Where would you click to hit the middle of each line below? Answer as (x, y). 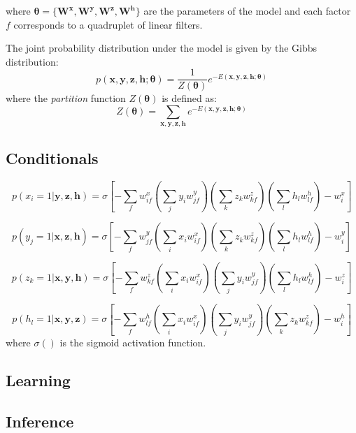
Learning (38, 380)
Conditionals (52, 157)
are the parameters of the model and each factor (247, 10)
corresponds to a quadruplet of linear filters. (108, 24)
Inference (40, 421)
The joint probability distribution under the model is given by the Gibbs (162, 48)
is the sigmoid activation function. (133, 342)
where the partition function (66, 98)
